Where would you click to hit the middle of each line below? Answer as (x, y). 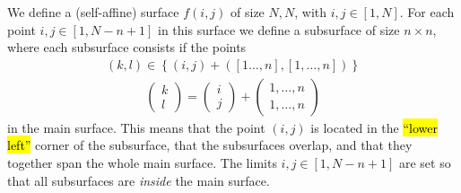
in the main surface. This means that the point (136, 127)
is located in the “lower (374, 127)
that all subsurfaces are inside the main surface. (139, 180)
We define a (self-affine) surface (93, 12)
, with (311, 12)
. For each (427, 12)
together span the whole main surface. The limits (142, 163)
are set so (425, 163)
